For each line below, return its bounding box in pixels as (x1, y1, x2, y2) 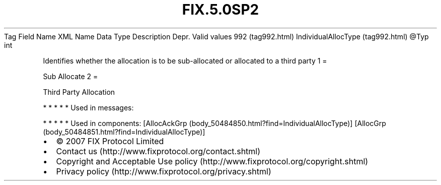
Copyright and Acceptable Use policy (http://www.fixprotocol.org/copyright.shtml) (56, 156, 369, 166)
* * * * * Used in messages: (43, 103, 134, 112)
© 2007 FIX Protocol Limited (56, 136, 164, 146)
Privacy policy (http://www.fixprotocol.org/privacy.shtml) (56, 166, 271, 176)
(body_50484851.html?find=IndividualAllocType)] (43, 127, 205, 136)
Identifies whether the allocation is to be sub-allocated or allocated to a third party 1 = (43, 56, 327, 65)
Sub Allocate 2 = (43, 72, 98, 81)
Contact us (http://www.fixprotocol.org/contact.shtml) (56, 146, 261, 156)
